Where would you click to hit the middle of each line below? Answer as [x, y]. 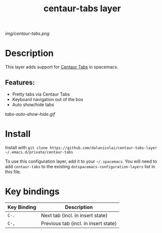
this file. [13, 172]
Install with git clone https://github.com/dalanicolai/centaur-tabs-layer [81, 147]
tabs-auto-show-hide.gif [30, 114]
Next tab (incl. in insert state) [74, 215]
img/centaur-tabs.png [27, 34]
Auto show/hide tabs [33, 104]
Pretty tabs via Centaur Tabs [41, 94]
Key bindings [32, 192]
